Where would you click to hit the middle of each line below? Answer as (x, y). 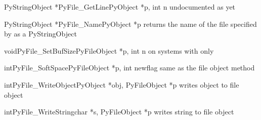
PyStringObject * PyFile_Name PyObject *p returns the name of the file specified (130, 24)
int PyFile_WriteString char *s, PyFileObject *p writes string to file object (119, 112)
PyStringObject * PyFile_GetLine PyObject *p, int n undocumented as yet (120, 7)
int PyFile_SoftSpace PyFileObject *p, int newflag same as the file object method (129, 68)
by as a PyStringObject (40, 34)
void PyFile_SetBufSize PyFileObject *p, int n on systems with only (109, 50)
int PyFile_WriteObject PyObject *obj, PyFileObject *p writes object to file (122, 84)
